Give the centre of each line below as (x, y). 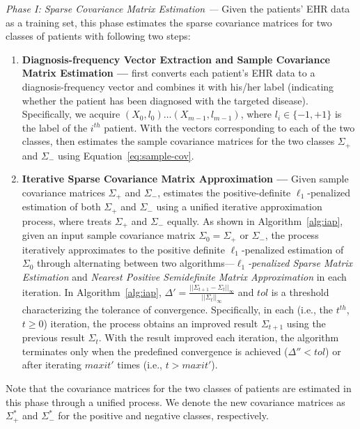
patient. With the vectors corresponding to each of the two (229, 127)
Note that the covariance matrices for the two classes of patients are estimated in (179, 388)
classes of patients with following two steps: (98, 36)
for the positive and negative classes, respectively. (163, 415)
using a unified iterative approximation (239, 206)
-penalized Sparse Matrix (300, 263)
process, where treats (67, 220)
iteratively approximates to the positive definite (123, 249)
